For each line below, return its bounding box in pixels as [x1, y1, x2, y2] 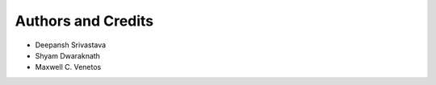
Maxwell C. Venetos [35, 63, 102, 72]
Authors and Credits [15, 12, 154, 30]
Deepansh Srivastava [35, 40, 107, 50]
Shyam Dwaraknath [35, 51, 101, 60]
